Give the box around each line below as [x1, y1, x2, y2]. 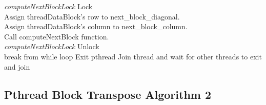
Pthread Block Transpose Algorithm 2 [4, 86, 212, 102]
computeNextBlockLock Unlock [4, 41, 99, 52]
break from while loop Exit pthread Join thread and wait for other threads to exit [4, 51, 262, 61]
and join [4, 61, 30, 72]
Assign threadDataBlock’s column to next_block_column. [4, 21, 188, 32]
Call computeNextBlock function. [4, 31, 109, 41]
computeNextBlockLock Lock [4, 1, 93, 11]
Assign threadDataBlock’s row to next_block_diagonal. [4, 11, 180, 22]
